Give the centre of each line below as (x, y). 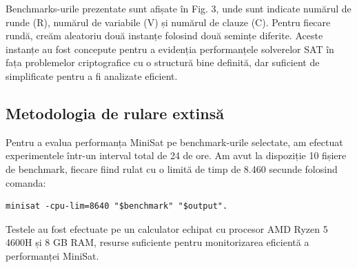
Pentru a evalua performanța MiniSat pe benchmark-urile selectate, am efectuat (174, 142)
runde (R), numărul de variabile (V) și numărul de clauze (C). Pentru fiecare (168, 22)
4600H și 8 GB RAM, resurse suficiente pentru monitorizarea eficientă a (157, 242)
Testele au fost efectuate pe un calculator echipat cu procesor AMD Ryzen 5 (167, 228)
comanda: (26, 182)
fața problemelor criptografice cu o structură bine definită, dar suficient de (163, 62)
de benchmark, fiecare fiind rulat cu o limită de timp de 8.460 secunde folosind (172, 168)
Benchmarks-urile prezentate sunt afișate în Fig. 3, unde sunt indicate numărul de (178, 8)
